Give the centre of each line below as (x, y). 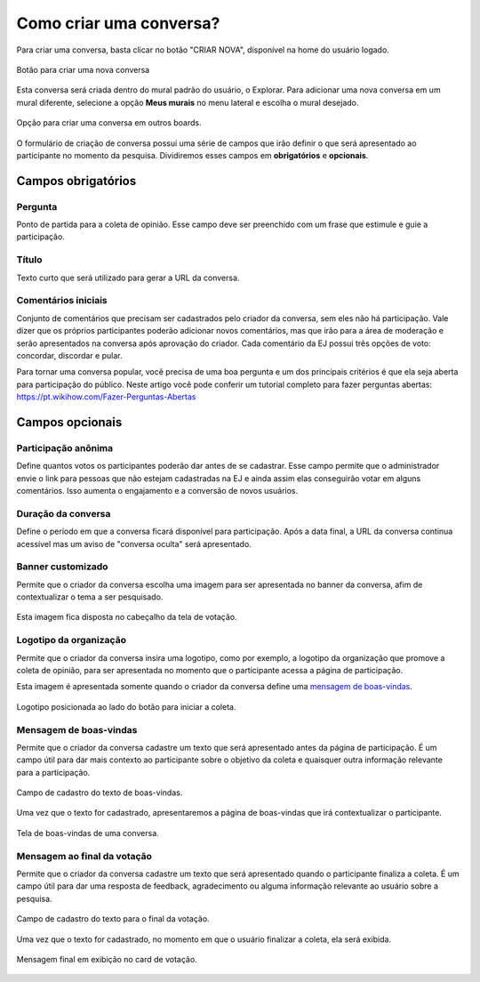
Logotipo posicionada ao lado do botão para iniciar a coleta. (126, 706)
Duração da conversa (64, 513)
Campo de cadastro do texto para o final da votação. (113, 919)
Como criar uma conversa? (118, 23)
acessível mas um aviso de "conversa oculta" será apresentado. (134, 543)
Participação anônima (65, 447)
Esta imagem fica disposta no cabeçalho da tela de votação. (127, 617)
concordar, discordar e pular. (69, 355)
